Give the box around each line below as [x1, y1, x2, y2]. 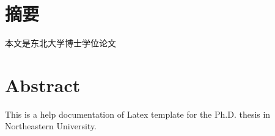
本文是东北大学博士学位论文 [5, 37, 116, 49]
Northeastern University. [5, 120, 97, 132]
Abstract [5, 72, 81, 97]
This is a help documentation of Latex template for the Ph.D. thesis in [5, 107, 271, 120]
